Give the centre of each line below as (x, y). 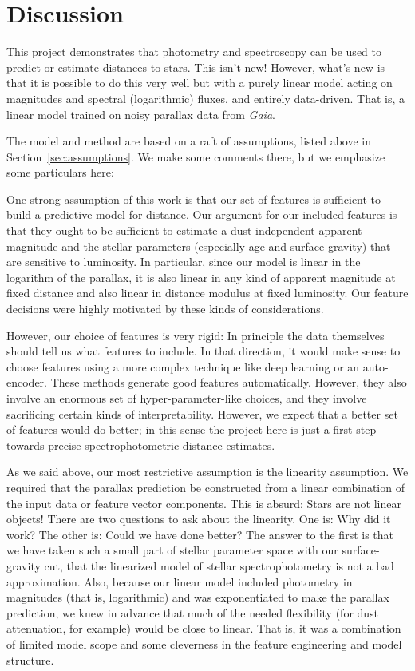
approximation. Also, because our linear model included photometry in (180, 581)
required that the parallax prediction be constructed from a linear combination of (206, 487)
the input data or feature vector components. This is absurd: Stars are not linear (204, 503)
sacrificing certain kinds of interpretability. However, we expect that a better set (202, 413)
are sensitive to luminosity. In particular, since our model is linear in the (184, 262)
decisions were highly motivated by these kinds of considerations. (165, 309)
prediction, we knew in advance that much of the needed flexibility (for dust (193, 612)
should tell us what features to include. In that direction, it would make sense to (204, 351)
